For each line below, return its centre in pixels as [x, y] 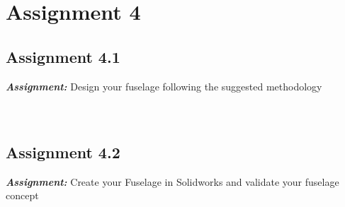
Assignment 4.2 [63, 152]
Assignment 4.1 [63, 56]
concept [22, 195]
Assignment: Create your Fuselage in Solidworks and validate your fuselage [172, 181]
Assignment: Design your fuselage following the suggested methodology [164, 86]
